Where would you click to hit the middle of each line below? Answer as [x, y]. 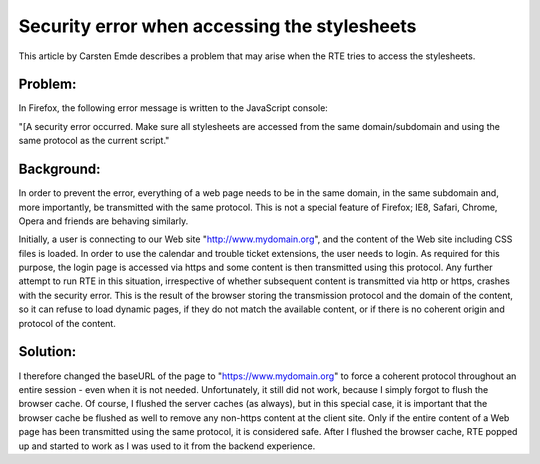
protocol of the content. [67, 323]
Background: [59, 169]
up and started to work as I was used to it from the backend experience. [167, 446]
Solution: [47, 351]
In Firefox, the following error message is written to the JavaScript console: [173, 108]
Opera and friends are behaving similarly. [103, 221]
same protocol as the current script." [94, 141]
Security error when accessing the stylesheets [217, 26]
